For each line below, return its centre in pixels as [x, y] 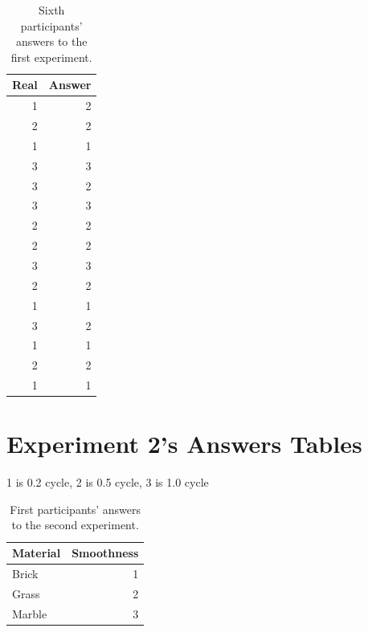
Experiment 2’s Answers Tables [184, 444]
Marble [30, 613]
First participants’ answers [76, 509]
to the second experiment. [75, 525]
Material [37, 553]
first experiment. [51, 57]
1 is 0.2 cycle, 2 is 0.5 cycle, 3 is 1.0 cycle [108, 482]
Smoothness [105, 553]
